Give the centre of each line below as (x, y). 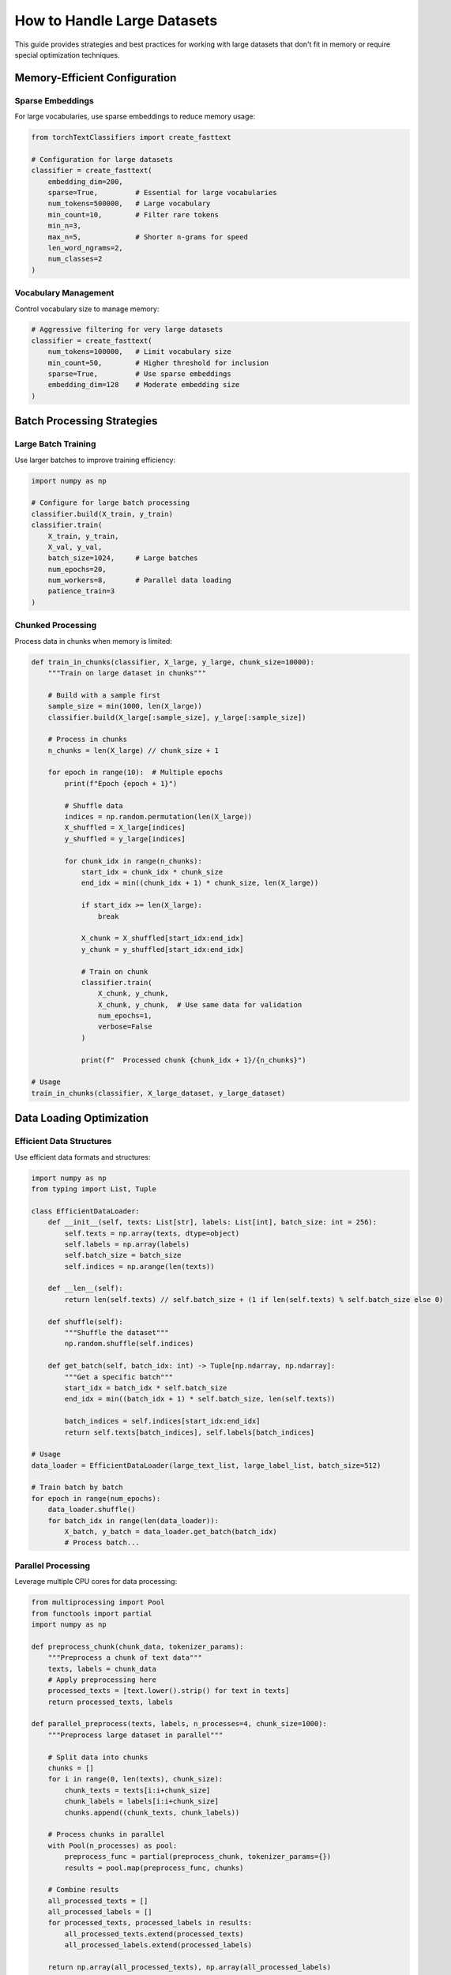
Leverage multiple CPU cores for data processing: (96, 1582)
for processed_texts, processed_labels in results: (150, 1923)
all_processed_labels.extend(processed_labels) (158, 1945)
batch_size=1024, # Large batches (123, 558)
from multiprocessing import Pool (98, 1603)
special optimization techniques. (67, 55)
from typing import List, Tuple (94, 1189)
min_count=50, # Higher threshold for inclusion (158, 363)
